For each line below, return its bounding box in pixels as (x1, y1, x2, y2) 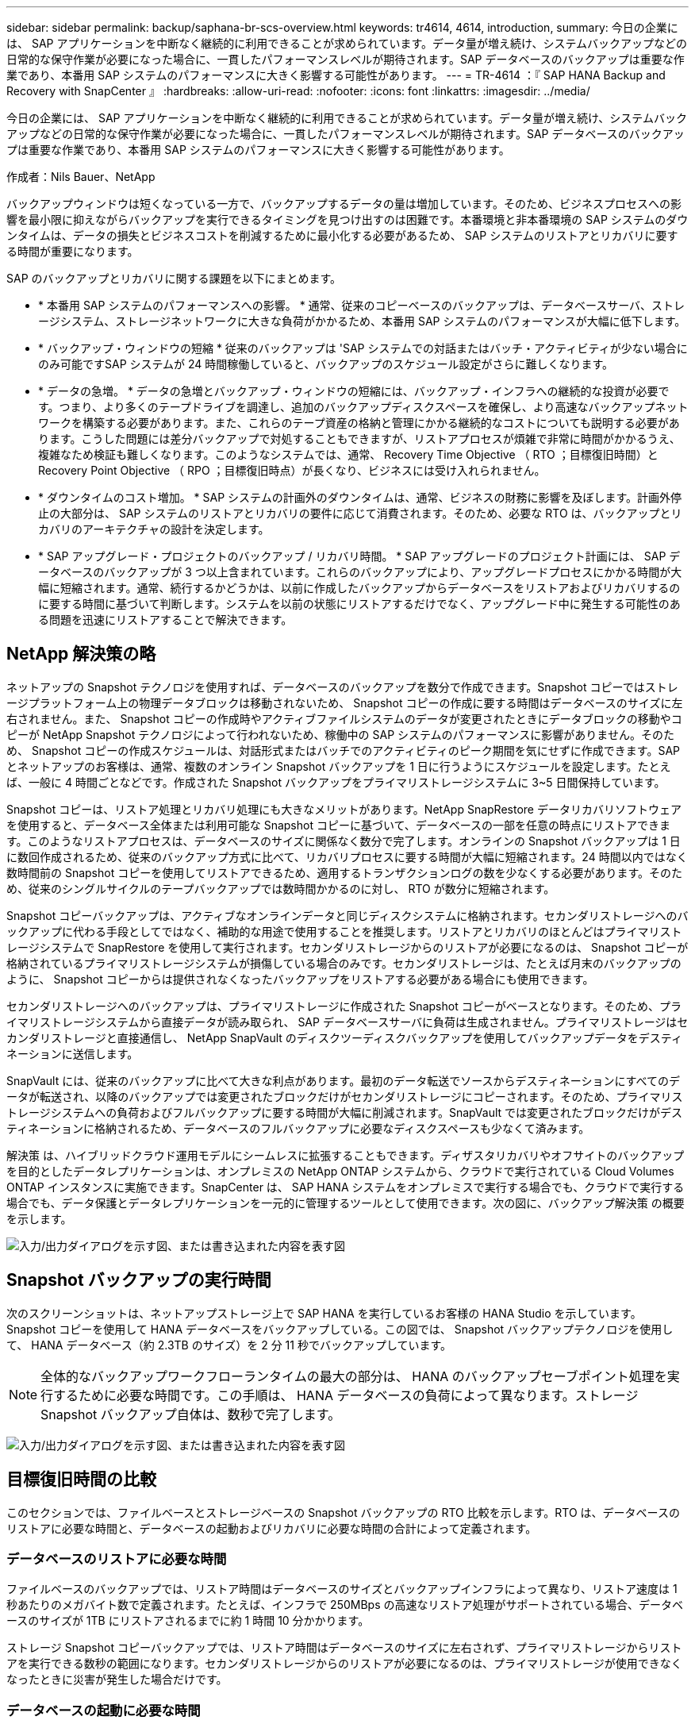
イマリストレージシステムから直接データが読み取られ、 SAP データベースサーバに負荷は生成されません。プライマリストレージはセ (6, 1014, 689, 1029)
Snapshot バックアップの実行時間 (6, 1270, 271, 1291)
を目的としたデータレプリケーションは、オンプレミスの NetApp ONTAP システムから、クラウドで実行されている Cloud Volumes (6, 1164, 674, 1178)
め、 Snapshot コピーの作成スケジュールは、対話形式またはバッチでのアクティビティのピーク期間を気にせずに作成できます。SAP (6, 743, 681, 757)
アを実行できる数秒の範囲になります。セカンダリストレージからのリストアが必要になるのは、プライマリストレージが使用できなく (6, 1657, 682, 1671)
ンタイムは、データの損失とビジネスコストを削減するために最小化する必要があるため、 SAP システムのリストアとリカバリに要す (6, 229, 678, 242)
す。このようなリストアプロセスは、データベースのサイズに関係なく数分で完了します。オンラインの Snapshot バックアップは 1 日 (6, 833, 681, 848)
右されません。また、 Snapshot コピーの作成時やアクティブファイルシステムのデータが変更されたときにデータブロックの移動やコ (6, 711, 682, 725)
